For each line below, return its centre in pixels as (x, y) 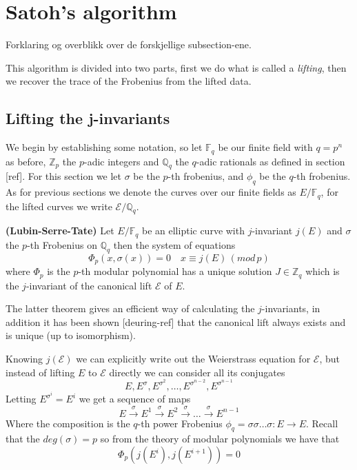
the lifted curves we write (59, 206)
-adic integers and (122, 161)
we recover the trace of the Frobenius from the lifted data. (129, 81)
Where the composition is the (68, 423)
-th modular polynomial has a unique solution (175, 271)
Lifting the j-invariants (88, 118)
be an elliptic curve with (193, 231)
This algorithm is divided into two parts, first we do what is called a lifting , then (176, 67)
